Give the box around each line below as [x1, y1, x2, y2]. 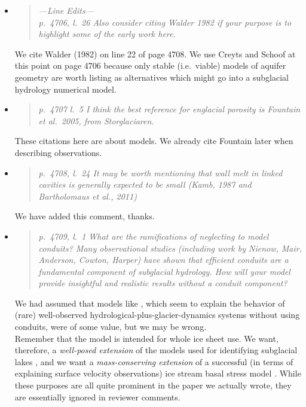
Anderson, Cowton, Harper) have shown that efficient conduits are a [38, 253, 289, 266]
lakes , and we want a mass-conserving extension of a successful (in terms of [14, 355, 293, 368]
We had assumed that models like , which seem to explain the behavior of [14, 296, 285, 309]
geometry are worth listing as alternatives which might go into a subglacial [14, 71, 289, 83]
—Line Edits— [38, 4, 94, 16]
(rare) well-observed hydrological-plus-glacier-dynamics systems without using [14, 308, 300, 321]
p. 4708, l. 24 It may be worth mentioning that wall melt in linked [38, 166, 283, 179]
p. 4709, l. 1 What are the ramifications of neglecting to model [38, 229, 269, 242]
